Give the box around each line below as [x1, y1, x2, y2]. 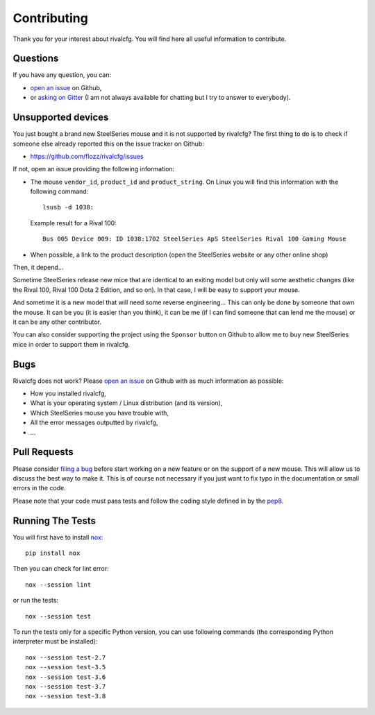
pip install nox [25, 549, 81, 558]
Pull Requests [12, 446, 74, 458]
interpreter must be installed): [12, 637, 98, 646]
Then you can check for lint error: [12, 565, 109, 573]
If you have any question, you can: [12, 71, 111, 79]
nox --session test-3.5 [25, 663, 106, 671]
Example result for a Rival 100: [30, 218, 117, 227]
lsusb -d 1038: [42, 203, 94, 212]
